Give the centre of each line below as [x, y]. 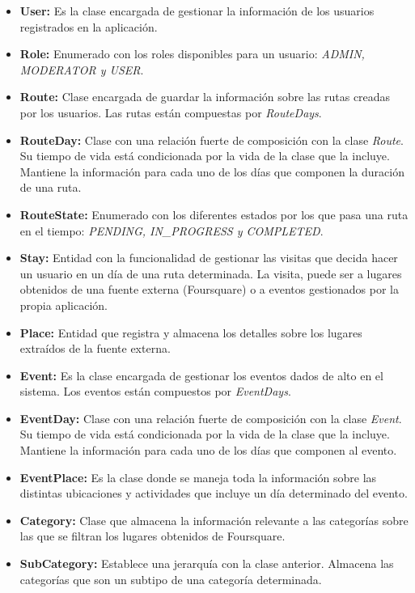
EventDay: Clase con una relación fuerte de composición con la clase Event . [211, 418]
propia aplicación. [64, 305]
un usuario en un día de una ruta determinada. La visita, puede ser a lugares [211, 273]
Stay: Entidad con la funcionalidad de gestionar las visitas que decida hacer [209, 258]
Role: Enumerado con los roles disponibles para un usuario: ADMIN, [192, 54]
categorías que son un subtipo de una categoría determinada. [171, 579]
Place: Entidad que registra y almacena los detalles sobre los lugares [191, 332]
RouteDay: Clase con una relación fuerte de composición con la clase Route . [212, 140]
